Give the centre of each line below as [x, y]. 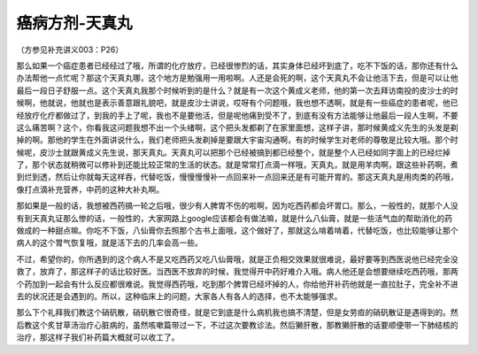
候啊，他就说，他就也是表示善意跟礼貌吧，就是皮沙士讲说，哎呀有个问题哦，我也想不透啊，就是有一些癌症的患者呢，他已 [237, 103]
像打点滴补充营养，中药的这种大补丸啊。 [90, 189]
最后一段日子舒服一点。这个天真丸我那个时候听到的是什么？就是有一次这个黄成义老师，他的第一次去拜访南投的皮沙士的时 [237, 90]
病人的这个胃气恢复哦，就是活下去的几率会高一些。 [109, 242]
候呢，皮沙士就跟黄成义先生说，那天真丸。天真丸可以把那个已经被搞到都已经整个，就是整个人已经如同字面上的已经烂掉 [233, 152]
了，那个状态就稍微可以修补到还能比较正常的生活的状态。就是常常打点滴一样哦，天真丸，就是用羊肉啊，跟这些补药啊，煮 [237, 165]
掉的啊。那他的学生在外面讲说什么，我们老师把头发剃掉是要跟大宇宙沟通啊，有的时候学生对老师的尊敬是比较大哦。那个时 [237, 140]
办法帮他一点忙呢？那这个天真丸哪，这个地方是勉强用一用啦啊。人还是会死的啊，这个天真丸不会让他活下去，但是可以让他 [237, 78]
